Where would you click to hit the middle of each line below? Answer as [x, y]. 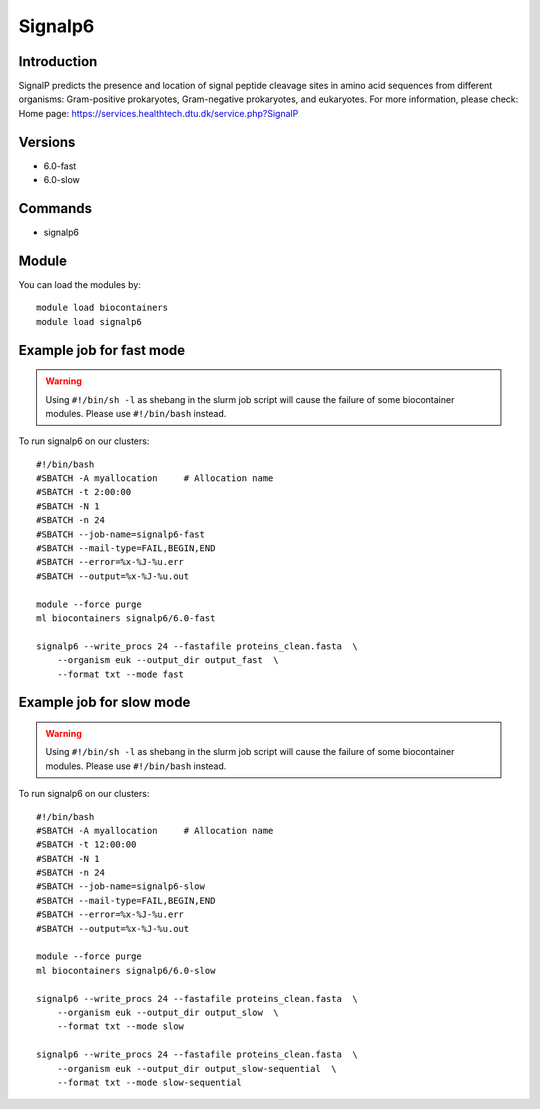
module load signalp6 [89, 321]
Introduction [58, 61]
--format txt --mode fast [120, 674]
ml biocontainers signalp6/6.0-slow [126, 970]
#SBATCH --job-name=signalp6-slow [120, 886]
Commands [55, 208]
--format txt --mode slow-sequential [149, 1082]
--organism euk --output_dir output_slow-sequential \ [196, 1068]
